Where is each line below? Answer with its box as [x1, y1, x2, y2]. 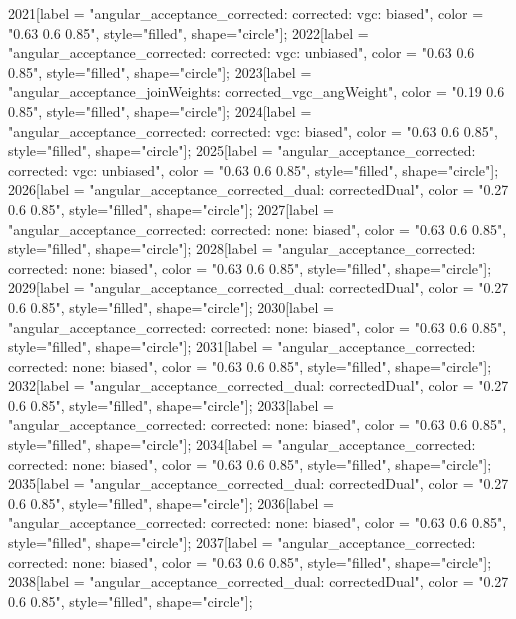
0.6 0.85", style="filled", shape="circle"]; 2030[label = [8, 296, 334, 317]
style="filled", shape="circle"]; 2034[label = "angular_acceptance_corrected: [8, 434, 476, 455]
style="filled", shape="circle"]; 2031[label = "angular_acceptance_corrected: [8, 336, 476, 357]
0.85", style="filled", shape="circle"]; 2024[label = [8, 100, 312, 121]
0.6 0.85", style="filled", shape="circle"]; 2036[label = [8, 492, 334, 513]
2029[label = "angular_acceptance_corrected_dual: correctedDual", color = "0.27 [8, 277, 509, 298]
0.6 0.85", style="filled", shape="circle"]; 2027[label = [8, 198, 334, 219]
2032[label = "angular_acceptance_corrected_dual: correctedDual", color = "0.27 [8, 375, 509, 396]
